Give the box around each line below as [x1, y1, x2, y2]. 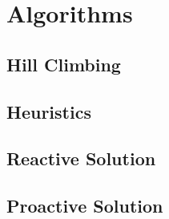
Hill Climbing [6, 51, 121, 76]
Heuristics [6, 99, 91, 124]
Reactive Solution [6, 146, 156, 171]
